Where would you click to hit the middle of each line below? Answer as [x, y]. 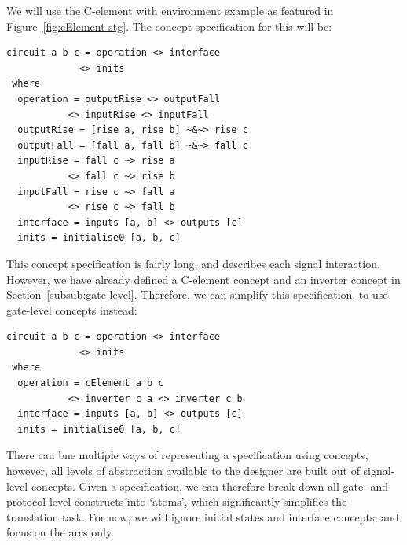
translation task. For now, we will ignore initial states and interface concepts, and [203, 516]
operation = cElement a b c [91, 383]
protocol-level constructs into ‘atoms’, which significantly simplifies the [177, 501]
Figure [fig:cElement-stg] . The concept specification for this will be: [169, 26]
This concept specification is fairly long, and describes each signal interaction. [193, 263]
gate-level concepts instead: [72, 309]
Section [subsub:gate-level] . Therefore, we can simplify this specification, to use [197, 295]
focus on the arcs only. [60, 532]
